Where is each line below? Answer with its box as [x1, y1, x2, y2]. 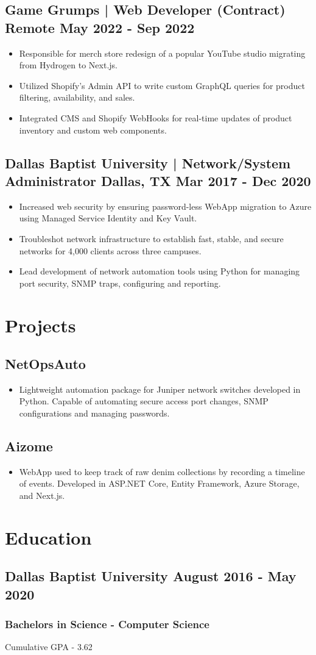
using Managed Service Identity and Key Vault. [19, 212, 197, 224]
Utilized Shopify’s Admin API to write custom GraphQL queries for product [19, 79, 305, 91]
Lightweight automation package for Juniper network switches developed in [19, 382, 301, 395]
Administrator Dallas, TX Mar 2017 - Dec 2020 [5, 171, 311, 190]
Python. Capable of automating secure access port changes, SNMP [19, 395, 269, 407]
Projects [5, 312, 76, 337]
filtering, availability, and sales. [19, 91, 135, 104]
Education [5, 524, 92, 549]
